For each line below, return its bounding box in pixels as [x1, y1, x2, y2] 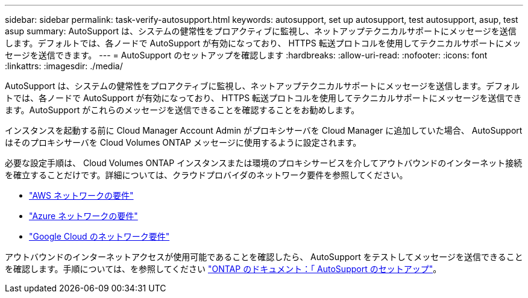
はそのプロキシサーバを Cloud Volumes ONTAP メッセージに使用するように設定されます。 [5, 137, 362, 147]
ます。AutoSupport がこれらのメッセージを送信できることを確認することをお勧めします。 [5, 105, 360, 115]
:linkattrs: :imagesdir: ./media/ [5, 61, 123, 71]
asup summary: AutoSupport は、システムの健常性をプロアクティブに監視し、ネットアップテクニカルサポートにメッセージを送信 [5, 26, 517, 36]
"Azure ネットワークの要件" [29, 211, 138, 221]
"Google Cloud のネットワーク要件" [29, 231, 170, 241]
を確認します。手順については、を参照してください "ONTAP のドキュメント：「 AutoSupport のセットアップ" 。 [5, 264, 442, 274]
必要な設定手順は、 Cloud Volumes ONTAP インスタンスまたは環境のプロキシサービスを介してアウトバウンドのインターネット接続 [5, 158, 523, 168]
